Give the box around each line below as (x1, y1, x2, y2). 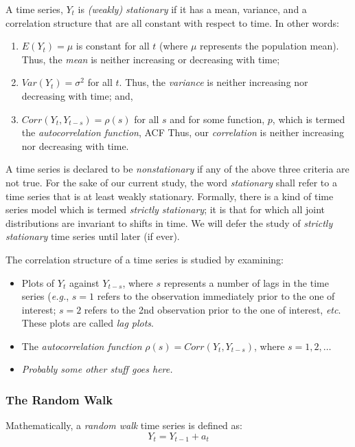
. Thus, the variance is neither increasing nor (119, 75, 308, 89)
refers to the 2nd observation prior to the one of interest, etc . (84, 302, 341, 316)
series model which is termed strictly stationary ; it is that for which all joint (5, 202, 325, 217)
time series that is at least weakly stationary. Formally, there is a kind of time (5, 188, 334, 203)
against (69, 275, 100, 290)
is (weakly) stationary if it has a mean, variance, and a (78, 2, 307, 16)
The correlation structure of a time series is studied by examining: (5, 252, 284, 266)
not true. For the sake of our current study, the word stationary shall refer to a (5, 175, 337, 189)
